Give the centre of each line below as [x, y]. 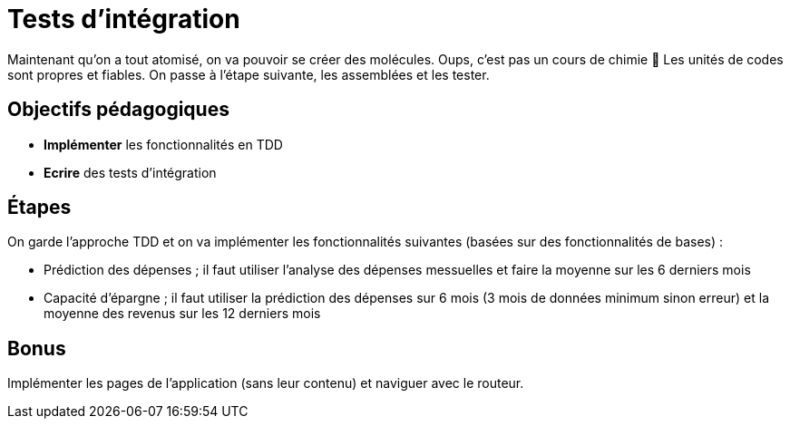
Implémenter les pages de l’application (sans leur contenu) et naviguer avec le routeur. [266, 383]
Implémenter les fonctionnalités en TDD [163, 144]
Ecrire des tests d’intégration [130, 172]
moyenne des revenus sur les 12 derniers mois [182, 314]
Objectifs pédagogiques [118, 110]
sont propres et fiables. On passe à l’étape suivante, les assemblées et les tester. [249, 74]
